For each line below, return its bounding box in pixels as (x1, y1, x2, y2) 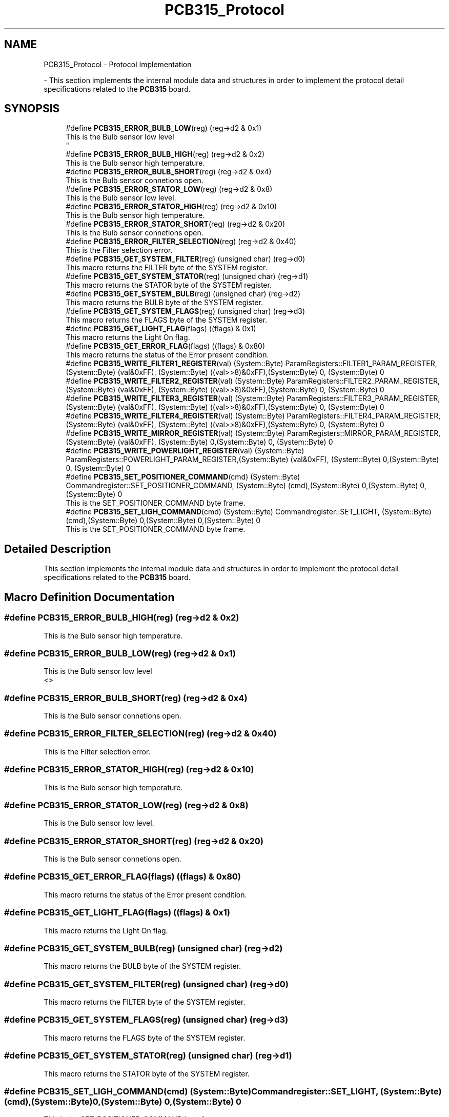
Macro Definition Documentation (4, 590, 175, 604)
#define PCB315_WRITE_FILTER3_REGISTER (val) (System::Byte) (66, 394, 285, 403)
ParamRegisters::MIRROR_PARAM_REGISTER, (287, 429, 441, 438)
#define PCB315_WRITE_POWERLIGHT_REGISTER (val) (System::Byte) (66, 446, 304, 455)
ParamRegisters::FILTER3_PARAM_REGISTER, (287, 394, 440, 403)
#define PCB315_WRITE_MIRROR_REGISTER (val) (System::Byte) (66, 429, 285, 438)
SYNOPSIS (4, 102, 60, 115)
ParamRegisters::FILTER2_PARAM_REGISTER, (286, 376, 440, 386)
